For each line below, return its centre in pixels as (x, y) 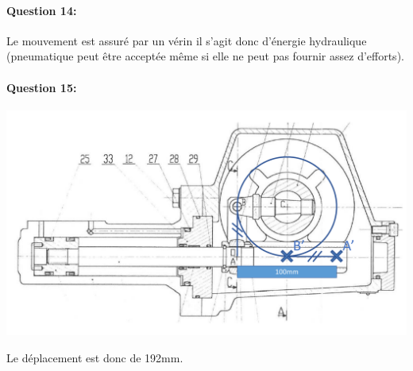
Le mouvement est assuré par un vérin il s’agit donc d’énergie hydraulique (187, 40)
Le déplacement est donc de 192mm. (95, 357)
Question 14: (42, 10)
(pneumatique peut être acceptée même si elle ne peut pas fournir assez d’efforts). (205, 56)
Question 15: (42, 87)
